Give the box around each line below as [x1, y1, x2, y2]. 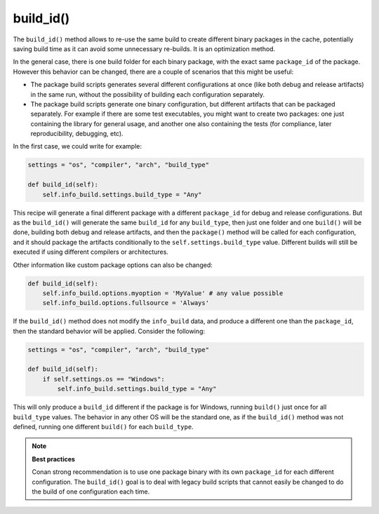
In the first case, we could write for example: [13, 142, 142, 151]
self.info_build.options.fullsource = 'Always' [42, 299, 210, 307]
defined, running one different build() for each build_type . [13, 423, 194, 431]
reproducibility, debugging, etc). [30, 130, 124, 138]
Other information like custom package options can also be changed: [13, 260, 213, 269]
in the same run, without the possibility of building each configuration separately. [30, 90, 265, 98]
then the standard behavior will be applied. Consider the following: [13, 327, 206, 335]
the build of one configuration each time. [32, 487, 150, 496]
